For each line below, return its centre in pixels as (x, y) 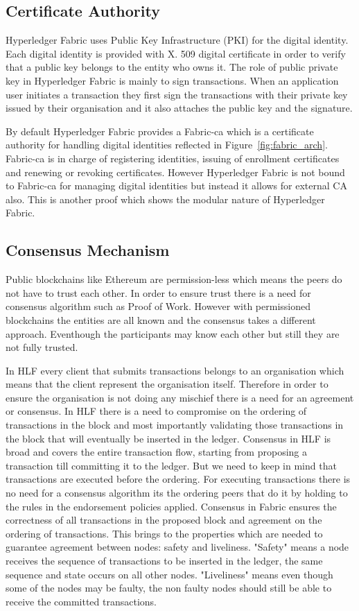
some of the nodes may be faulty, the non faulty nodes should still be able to (169, 588)
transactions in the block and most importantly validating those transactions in (175, 425)
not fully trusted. (42, 347)
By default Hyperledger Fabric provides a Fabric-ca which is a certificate (160, 131)
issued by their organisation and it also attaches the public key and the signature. (179, 108)
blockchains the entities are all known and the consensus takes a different (161, 319)
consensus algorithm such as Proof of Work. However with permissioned (158, 306)
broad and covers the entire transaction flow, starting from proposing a (156, 452)
